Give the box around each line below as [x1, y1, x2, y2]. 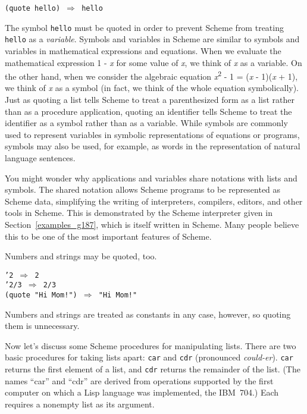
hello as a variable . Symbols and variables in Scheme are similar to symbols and [5, 33, 300, 45]
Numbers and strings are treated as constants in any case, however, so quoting [5, 308, 291, 320]
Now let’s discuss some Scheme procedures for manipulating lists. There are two [5, 339, 296, 352]
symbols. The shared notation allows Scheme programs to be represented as [5, 183, 281, 196]
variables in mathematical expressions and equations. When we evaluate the [5, 44, 281, 57]
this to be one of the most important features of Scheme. [5, 230, 212, 242]
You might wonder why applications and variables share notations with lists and [5, 171, 297, 184]
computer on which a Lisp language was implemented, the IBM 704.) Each [5, 386, 279, 399]
